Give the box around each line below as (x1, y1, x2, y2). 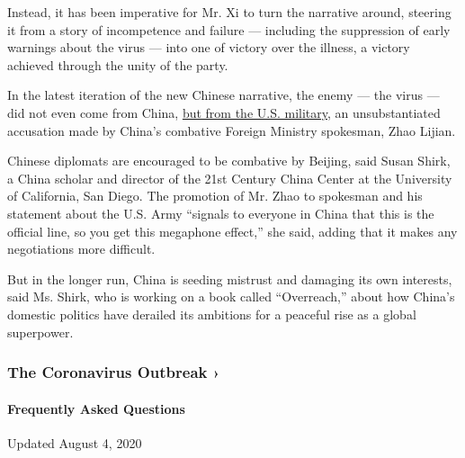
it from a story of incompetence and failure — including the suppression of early (7, 20, 451, 39)
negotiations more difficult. (7, 239, 156, 258)
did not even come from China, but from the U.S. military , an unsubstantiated (7, 103, 441, 121)
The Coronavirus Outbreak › (7, 361, 220, 383)
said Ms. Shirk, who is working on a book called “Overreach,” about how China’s (7, 287, 455, 306)
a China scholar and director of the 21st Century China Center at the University (7, 168, 452, 187)
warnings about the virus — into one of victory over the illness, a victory (7, 38, 410, 57)
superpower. (7, 322, 74, 341)
